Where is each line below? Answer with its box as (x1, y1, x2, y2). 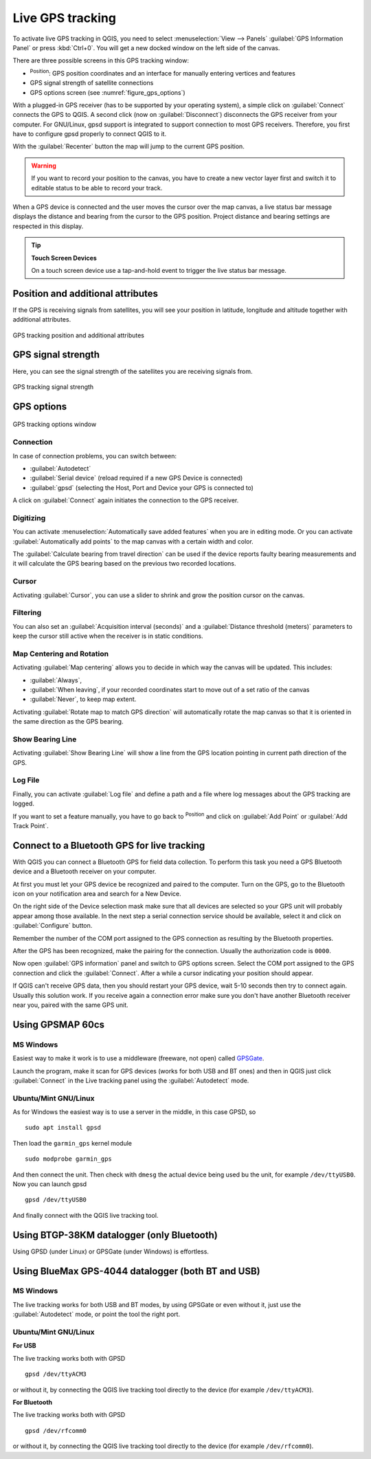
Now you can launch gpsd (12, 1180, 87, 1188)
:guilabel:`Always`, (30, 676, 82, 684)
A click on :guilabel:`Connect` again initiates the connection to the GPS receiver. (12, 496, 239, 504)
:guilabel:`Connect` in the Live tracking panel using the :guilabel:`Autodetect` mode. (12, 1076, 249, 1084)
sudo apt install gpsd (25, 1124, 102, 1132)
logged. (12, 799, 34, 808)
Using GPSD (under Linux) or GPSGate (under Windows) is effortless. (12, 1247, 210, 1256)
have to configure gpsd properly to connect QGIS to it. (12, 130, 167, 138)
